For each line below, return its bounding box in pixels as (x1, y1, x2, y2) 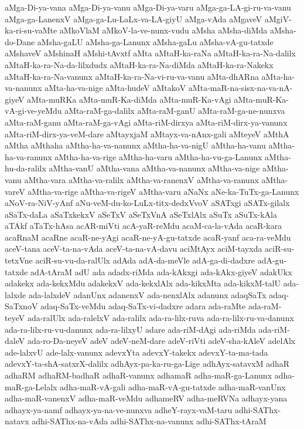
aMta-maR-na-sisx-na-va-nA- (188, 82, 293, 94)
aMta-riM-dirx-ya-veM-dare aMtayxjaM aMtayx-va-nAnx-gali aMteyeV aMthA (5, 127, 289, 140)
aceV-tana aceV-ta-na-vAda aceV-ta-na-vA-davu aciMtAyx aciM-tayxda (5, 242, 262, 255)
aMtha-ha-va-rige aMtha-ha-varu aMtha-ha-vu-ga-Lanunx (54, 150, 262, 163)
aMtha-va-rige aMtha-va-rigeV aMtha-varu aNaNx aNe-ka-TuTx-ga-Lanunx (28, 185, 299, 197)
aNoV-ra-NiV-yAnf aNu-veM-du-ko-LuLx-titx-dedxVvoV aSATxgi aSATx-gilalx (5, 197, 290, 209)
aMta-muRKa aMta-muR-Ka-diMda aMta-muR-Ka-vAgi (27, 93, 231, 105)
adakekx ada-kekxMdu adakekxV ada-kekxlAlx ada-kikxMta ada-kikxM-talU (5, 277, 281, 289)
